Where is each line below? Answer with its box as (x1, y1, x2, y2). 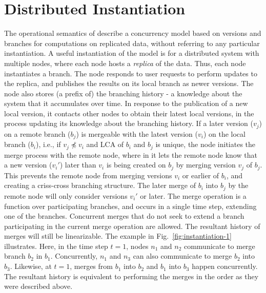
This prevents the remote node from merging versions (4, 170, 172, 180)
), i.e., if (35, 139, 61, 150)
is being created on (106, 159, 166, 170)
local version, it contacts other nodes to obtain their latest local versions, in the (4, 108, 254, 118)
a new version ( (4, 159, 52, 170)
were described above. (4, 281, 73, 291)
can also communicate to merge (133, 250, 232, 261)
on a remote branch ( (4, 128, 71, 139)
